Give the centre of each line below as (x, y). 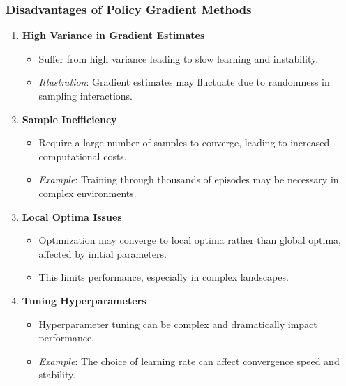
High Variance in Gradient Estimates (113, 35)
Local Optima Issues (72, 216)
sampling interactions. (85, 95)
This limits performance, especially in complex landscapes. (164, 277)
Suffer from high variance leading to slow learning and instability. (179, 58)
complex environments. (88, 193)
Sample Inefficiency (69, 119)
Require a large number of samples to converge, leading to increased (184, 142)
